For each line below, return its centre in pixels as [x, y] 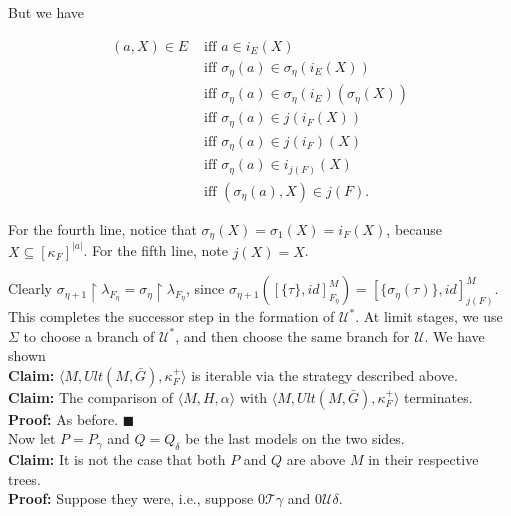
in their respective [423, 459]
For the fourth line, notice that [102, 228]
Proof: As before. [63, 418]
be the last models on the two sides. [295, 438]
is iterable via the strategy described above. [324, 374]
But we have [46, 12]
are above [316, 459]
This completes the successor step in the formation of [171, 316]
